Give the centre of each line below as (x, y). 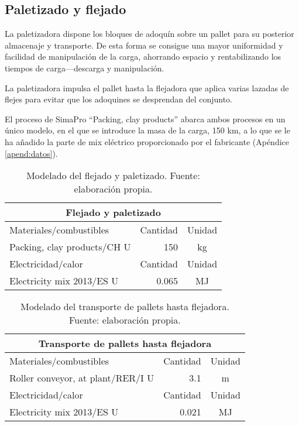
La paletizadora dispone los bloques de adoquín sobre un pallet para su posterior (149, 34)
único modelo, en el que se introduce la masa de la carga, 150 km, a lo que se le (147, 130)
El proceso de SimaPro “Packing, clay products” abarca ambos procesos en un (145, 118)
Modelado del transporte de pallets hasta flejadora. (125, 307)
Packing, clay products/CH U (70, 247)
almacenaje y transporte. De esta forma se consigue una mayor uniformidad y (144, 45)
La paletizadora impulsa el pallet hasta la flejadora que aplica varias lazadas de (147, 87)
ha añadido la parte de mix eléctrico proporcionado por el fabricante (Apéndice (147, 141)
